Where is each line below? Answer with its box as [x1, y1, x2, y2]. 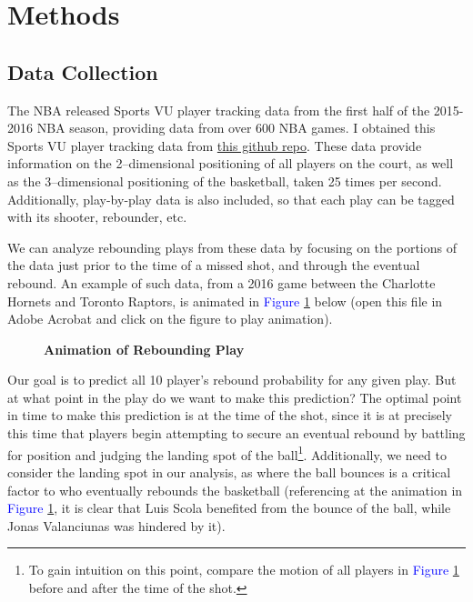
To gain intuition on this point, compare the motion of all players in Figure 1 [28, 560, 459, 579]
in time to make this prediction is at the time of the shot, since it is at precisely [7, 406, 452, 425]
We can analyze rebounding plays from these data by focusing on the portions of [7, 237, 457, 256]
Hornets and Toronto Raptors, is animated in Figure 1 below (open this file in [7, 291, 443, 310]
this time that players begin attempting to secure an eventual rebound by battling [7, 424, 466, 443]
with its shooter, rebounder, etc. [7, 207, 187, 226]
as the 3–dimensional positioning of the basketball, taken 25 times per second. [7, 171, 442, 190]
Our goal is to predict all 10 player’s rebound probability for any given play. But [7, 370, 457, 389]
